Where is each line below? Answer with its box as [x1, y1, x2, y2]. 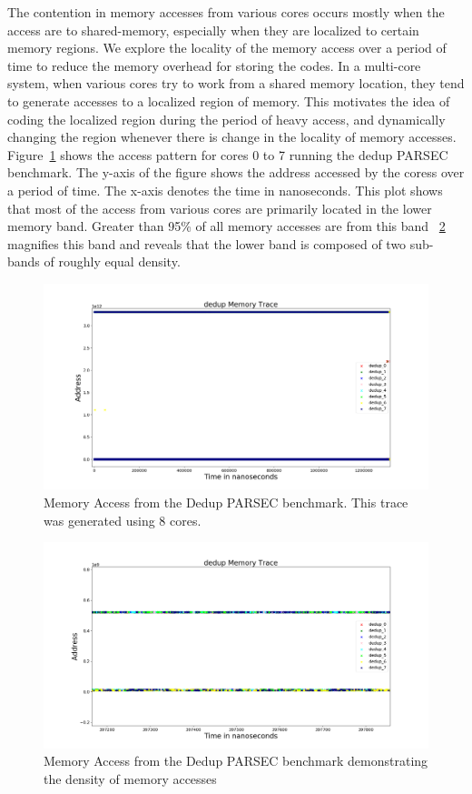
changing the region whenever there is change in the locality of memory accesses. [7, 127, 457, 146]
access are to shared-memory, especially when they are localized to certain [7, 20, 419, 39]
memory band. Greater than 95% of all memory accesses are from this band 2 [7, 216, 446, 236]
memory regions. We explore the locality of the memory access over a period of [7, 38, 447, 57]
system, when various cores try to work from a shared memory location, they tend [7, 74, 465, 93]
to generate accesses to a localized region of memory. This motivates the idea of [7, 91, 450, 110]
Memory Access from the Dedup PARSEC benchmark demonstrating [44, 751, 428, 770]
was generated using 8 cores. [44, 510, 202, 529]
